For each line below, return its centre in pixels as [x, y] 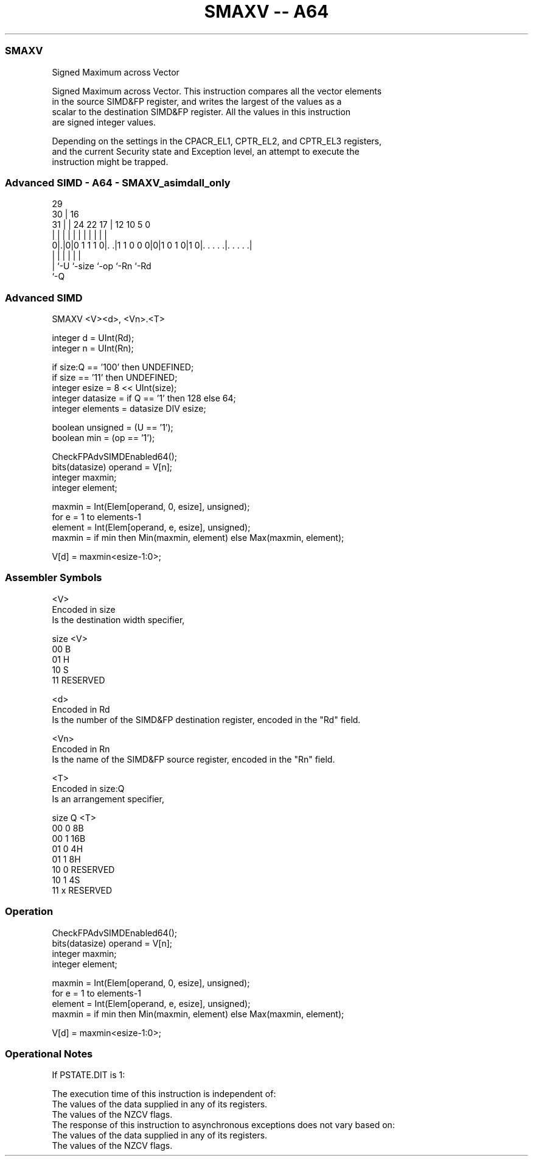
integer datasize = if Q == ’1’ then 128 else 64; [144, 398]
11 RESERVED [78, 680]
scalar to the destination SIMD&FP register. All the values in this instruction [201, 111]
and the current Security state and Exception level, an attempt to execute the [206, 151]
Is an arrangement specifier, [108, 799]
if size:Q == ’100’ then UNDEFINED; [123, 367]
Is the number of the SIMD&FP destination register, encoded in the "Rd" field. [206, 719]
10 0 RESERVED [83, 869]
